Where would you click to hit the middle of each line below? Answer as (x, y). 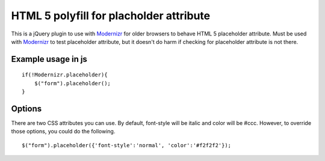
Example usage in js (49, 59)
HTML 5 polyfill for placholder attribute (111, 16)
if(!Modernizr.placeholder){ (65, 75)
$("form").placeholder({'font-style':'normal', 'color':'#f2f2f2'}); (127, 145)
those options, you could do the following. (63, 132)
